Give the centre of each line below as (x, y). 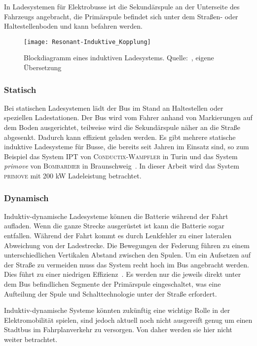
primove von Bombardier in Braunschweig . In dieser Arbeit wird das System (122, 166)
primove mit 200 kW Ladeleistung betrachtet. (73, 175)
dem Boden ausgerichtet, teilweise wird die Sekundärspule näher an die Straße (122, 127)
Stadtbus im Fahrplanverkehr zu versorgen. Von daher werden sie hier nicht (118, 329)
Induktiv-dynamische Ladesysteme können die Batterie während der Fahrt (116, 216)
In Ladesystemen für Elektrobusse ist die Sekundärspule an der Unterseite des (122, 6)
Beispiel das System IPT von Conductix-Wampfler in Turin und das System (121, 156)
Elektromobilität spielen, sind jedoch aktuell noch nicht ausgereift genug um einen (128, 320)
